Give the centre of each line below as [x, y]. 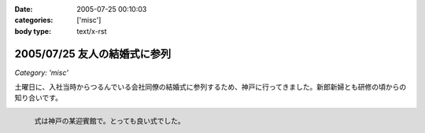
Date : [24, 9]
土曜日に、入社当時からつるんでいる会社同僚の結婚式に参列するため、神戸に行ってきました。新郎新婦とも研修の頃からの [211, 87]
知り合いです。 [39, 98]
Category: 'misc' [41, 72]
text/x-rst [92, 31]
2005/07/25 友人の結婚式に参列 [93, 54]
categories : [34, 20]
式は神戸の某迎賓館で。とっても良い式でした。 [109, 120]
